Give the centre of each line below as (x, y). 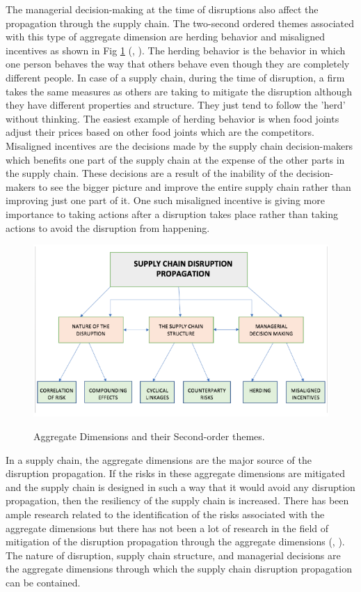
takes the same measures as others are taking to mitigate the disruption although (179, 91)
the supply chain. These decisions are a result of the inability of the (150, 173)
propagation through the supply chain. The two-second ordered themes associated (180, 23)
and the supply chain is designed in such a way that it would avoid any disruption (180, 486)
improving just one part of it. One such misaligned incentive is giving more (165, 200)
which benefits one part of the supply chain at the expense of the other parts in (175, 159)
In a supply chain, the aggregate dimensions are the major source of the (159, 459)
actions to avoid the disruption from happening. (108, 227)
